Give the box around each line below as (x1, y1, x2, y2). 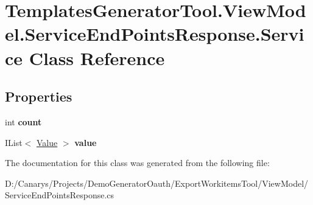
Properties (5, 87, 72, 106)
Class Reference (29, 45, 165, 70)
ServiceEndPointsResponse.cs (5, 189, 114, 201)
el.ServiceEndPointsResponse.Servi (5, 21, 304, 46)
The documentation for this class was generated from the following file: (5, 156, 270, 169)
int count (5, 115, 42, 128)
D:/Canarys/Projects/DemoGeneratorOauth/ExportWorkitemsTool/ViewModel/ (5, 176, 309, 189)
